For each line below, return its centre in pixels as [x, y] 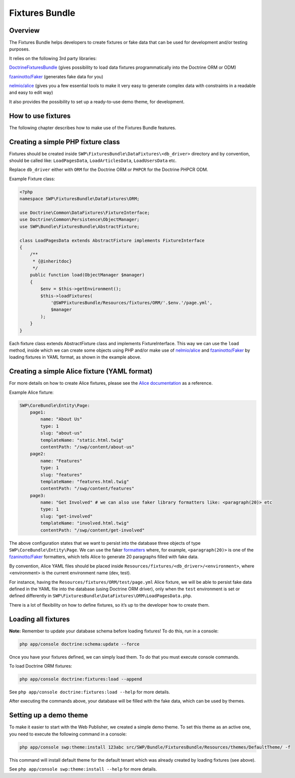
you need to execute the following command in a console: [68, 734]
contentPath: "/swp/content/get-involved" [93, 530]
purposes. [20, 49]
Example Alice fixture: [31, 392]
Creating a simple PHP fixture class [64, 142]
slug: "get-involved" [66, 516]
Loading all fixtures [40, 619]
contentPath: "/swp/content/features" [87, 489]
